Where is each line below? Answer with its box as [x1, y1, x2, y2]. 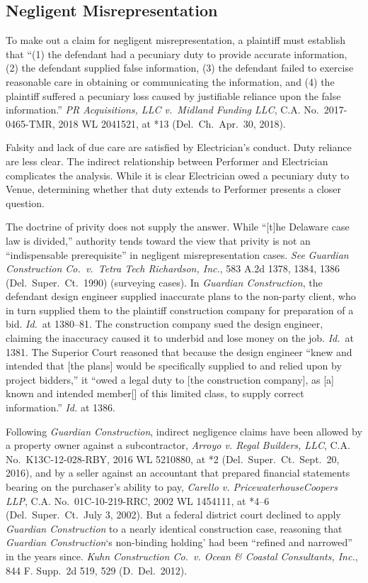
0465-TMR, [6, 116, 55, 131]
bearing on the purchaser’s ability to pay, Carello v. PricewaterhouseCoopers [6, 479, 338, 494]
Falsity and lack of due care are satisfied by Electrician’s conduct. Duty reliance [6, 140, 352, 155]
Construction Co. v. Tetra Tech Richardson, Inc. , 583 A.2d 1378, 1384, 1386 [6, 261, 340, 276]
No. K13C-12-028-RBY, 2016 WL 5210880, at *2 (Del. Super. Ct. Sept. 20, [6, 451, 340, 466]
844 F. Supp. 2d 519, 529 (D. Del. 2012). [6, 562, 188, 577]
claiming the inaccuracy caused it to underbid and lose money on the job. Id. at [6, 331, 354, 345]
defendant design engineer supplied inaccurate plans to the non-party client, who [6, 289, 356, 304]
